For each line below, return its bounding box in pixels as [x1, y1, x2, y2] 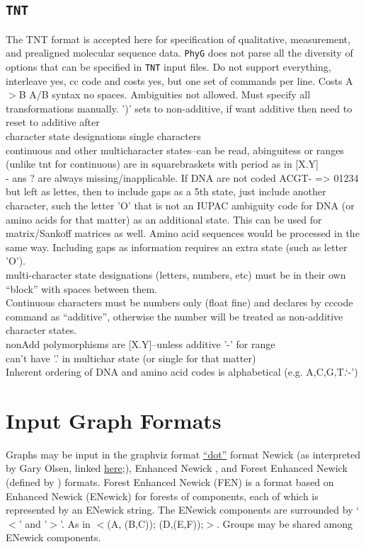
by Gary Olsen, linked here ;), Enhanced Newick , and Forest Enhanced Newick [6, 461, 348, 475]
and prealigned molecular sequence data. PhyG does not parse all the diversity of [6, 45, 353, 60]
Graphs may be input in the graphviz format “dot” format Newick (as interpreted [6, 446, 361, 461]
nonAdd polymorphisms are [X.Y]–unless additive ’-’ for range [6, 336, 275, 351]
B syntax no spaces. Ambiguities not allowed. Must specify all [41, 87, 311, 102]
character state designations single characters [6, 129, 201, 144]
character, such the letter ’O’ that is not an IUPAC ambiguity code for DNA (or [6, 198, 355, 213]
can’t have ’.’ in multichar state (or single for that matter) [6, 350, 256, 365]
